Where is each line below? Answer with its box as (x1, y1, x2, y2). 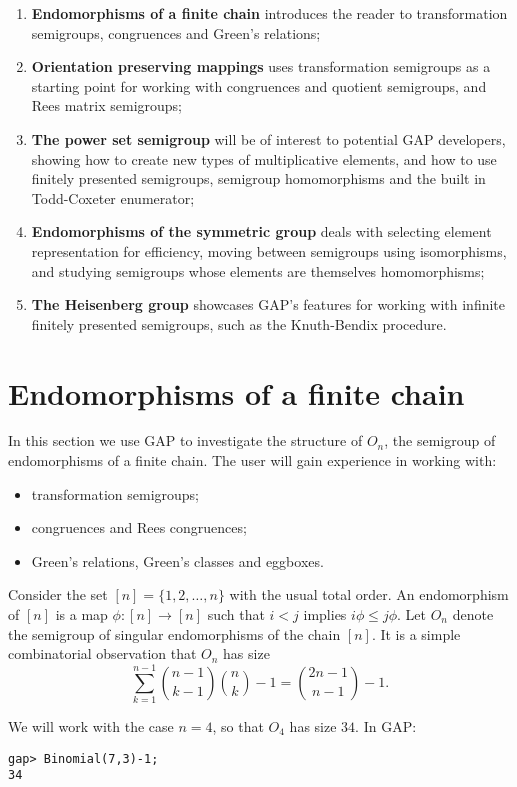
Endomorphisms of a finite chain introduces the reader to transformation (31, 3, 508, 23)
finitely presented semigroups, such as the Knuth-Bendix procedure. (31, 313, 447, 334)
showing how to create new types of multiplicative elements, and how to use (31, 148, 497, 169)
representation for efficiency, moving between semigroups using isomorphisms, (31, 240, 507, 261)
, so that (212, 715, 264, 736)
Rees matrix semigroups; (31, 95, 183, 116)
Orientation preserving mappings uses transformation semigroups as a (31, 56, 491, 77)
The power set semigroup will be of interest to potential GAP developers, (31, 128, 506, 149)
